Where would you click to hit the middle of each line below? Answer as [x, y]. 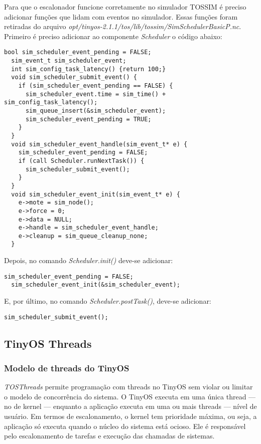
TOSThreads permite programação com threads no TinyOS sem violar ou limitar [128, 387]
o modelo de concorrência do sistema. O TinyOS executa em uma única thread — [130, 396]
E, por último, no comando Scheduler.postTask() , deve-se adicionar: [108, 301]
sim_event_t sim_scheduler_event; [69, 61]
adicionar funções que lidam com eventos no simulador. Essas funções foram [121, 16]
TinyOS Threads [48, 343]
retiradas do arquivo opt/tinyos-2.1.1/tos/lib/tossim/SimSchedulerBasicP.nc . [123, 26]
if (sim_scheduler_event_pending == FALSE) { [96, 86]
